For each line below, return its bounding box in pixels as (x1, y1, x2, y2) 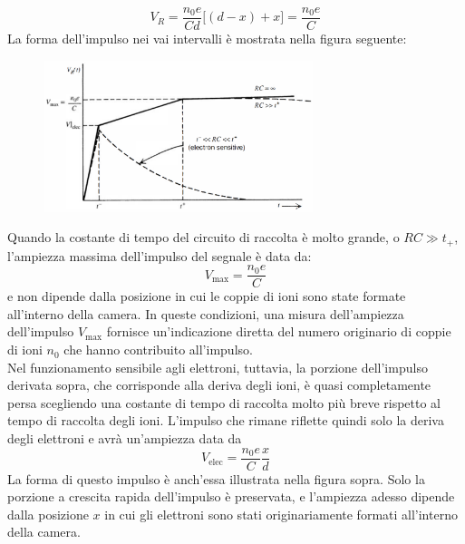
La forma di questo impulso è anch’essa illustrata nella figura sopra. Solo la (7, 469, 425, 488)
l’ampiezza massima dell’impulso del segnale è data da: (7, 246, 312, 265)
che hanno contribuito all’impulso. (63, 340, 253, 359)
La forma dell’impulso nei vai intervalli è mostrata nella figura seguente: (7, 29, 407, 48)
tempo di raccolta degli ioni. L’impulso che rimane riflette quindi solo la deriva (7, 411, 444, 430)
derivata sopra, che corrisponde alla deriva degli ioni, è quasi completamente (7, 375, 431, 394)
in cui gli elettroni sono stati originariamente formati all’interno (104, 504, 458, 523)
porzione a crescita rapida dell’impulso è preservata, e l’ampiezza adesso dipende (7, 487, 455, 506)
